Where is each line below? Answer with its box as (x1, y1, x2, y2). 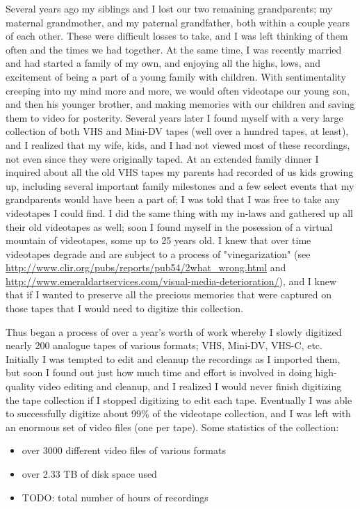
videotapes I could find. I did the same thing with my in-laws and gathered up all (6, 205, 354, 220)
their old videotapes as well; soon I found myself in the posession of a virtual (6, 219, 333, 234)
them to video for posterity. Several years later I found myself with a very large (6, 110, 343, 124)
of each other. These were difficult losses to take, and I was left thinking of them (6, 29, 348, 43)
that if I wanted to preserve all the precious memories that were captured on (6, 287, 332, 302)
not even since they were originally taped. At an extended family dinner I (6, 151, 319, 165)
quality (6, 379, 35, 394)
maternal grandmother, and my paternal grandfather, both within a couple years (6, 15, 350, 29)
